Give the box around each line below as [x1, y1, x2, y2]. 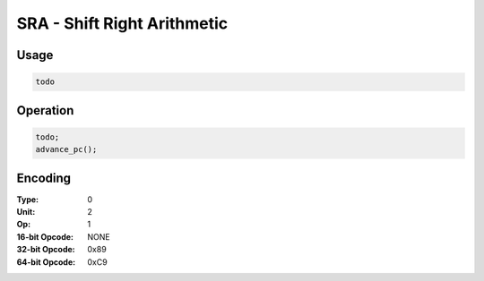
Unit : [16, 207, 36, 217]
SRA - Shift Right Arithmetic [16, 13, 229, 33]
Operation [16, 103, 74, 118]
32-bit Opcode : [16, 244, 75, 255]
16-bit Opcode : [16, 231, 74, 242]
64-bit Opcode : [16, 256, 76, 268]
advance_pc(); [35, 144, 98, 155]
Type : [16, 193, 39, 205]
